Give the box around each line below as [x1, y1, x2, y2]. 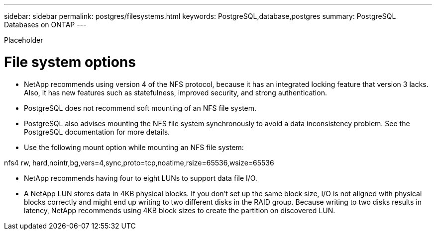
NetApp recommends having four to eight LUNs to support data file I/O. [24, 173, 257, 182]
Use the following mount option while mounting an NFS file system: [24, 143, 244, 152]
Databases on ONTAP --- [4, 20, 87, 29]
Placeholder [4, 36, 43, 44]
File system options [4, 53, 136, 71]
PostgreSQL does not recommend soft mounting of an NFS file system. [24, 103, 257, 112]
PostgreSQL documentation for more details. [24, 127, 170, 136]
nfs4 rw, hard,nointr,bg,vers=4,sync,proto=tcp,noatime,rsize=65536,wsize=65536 [4, 158, 274, 167]
